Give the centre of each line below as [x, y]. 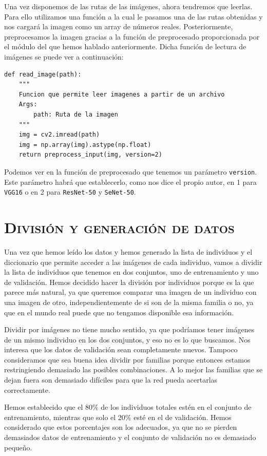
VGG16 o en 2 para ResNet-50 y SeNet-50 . [70, 192]
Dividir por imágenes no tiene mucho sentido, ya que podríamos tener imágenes [129, 329]
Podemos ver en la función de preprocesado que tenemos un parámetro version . [131, 171]
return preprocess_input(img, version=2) [90, 155]
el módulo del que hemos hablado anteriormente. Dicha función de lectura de [125, 46]
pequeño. [18, 447]
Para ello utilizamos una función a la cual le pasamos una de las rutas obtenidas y [133, 16]
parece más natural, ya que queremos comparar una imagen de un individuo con [130, 292]
